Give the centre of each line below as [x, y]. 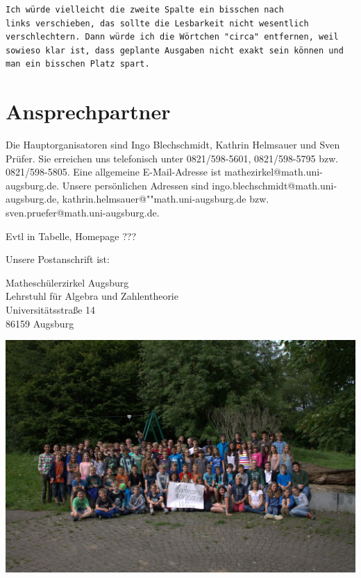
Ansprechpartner [88, 111]
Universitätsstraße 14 [51, 310]
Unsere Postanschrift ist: [58, 259]
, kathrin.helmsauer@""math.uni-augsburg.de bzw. [163, 199]
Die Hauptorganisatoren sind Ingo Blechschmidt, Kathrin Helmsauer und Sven [173, 145]
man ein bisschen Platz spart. [78, 64]
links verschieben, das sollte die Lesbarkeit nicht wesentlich [157, 23]
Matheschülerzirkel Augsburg [67, 282]
